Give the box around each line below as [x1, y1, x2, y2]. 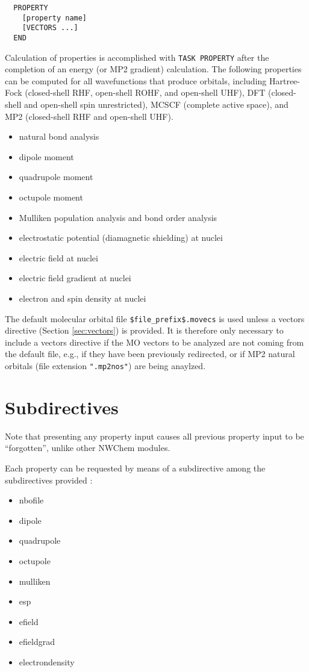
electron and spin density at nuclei [19, 292, 146, 304]
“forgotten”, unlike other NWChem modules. [5, 441, 170, 454]
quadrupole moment [19, 170, 93, 183]
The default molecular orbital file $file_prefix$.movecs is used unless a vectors [5, 312, 305, 325]
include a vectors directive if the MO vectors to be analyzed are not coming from [5, 335, 304, 348]
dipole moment [19, 150, 74, 163]
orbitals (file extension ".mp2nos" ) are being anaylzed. [5, 359, 206, 372]
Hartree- [269, 74, 300, 87]
